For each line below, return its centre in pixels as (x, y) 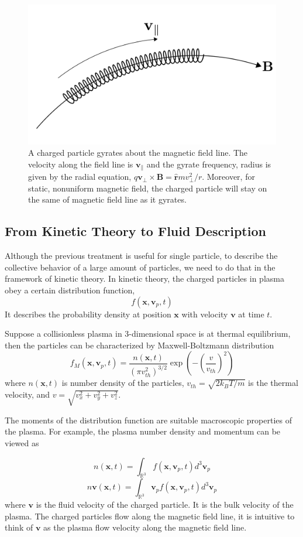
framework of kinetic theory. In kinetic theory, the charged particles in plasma (144, 278)
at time (251, 314)
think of (19, 527)
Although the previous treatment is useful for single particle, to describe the (141, 256)
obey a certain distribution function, (70, 290)
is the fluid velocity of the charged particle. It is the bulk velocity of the (165, 504)
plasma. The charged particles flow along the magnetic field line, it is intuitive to (150, 516)
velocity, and (27, 394)
